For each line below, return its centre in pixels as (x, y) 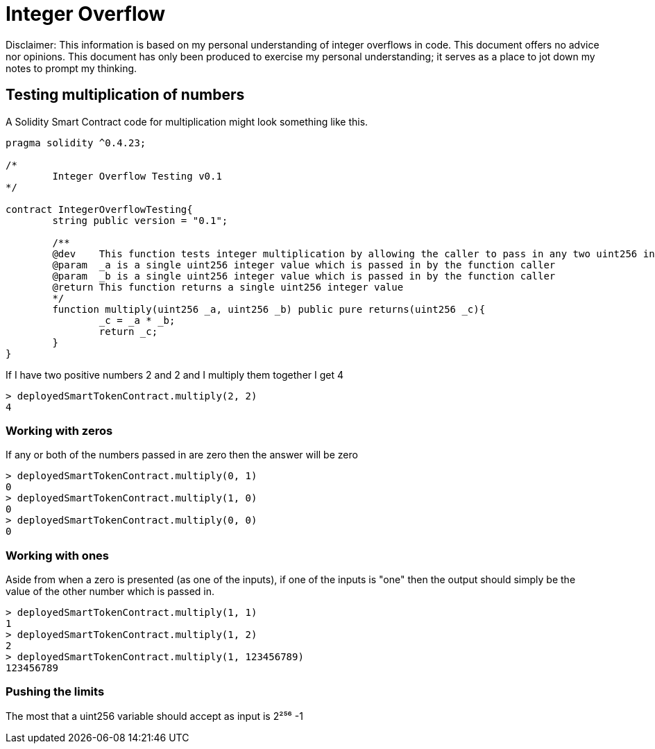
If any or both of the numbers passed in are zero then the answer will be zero (182, 455)
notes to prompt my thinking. (71, 68)
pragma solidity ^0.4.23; (76, 143)
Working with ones (57, 555)
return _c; (128, 331)
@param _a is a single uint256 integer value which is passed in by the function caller (304, 265)
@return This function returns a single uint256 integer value (228, 287)
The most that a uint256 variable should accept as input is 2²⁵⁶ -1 (154, 716)
